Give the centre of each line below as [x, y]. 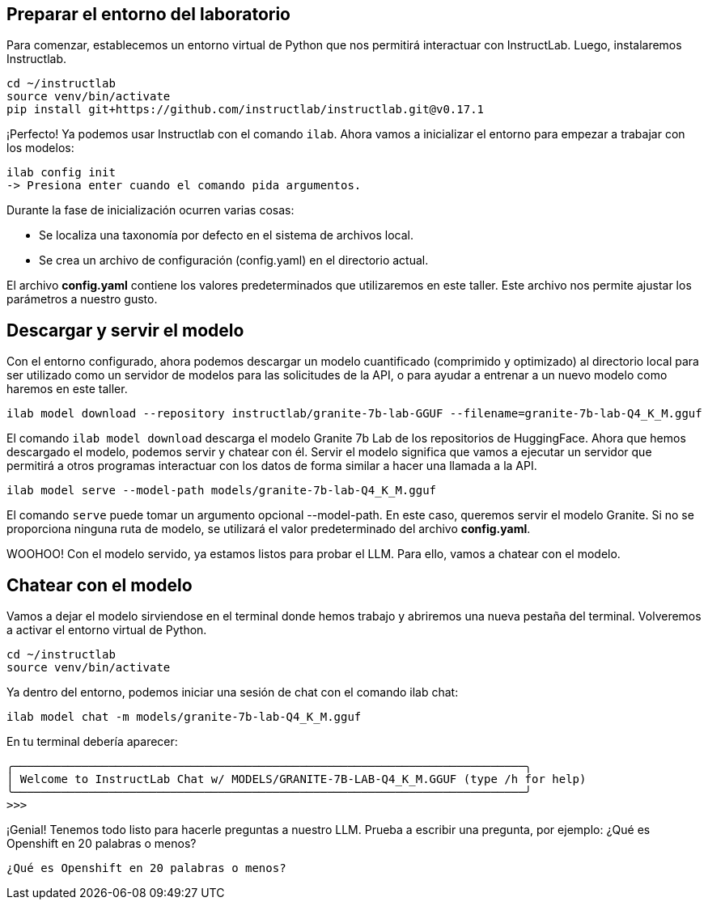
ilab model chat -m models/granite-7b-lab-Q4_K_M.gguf [184, 717]
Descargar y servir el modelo [125, 330]
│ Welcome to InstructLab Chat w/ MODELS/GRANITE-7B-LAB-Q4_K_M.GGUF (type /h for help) [297, 779]
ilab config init [61, 173]
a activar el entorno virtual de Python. [107, 630]
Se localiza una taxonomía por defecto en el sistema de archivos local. [226, 235]
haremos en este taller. [67, 389]
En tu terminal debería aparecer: [92, 742]
